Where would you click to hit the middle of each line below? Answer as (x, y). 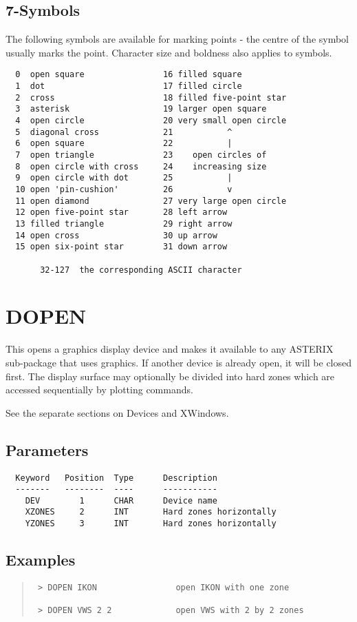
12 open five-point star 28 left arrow (121, 212)
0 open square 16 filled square (129, 75)
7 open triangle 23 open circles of (141, 155)
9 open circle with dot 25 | (124, 178)
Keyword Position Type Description (116, 478)
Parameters (47, 449)
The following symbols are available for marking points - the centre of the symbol (177, 39)
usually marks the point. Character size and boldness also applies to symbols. (169, 52)
